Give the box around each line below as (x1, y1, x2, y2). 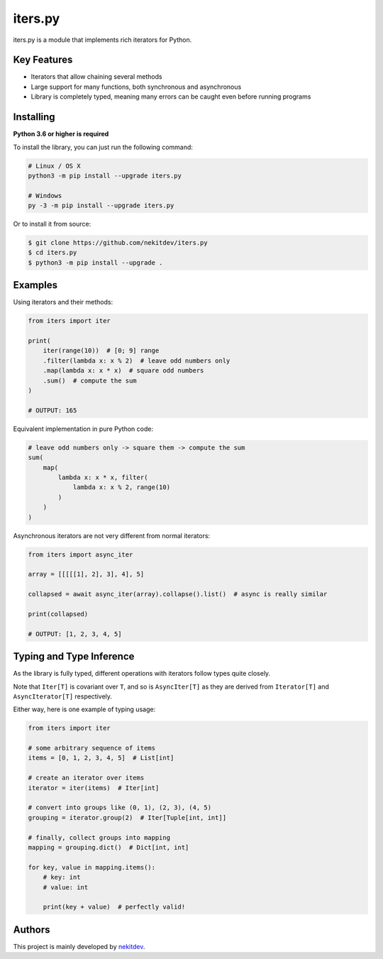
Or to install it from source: (13, 220, 91, 229)
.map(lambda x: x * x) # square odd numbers (43, 366, 204, 375)
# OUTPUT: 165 (28, 406, 77, 415)
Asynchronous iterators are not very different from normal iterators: (13, 531, 211, 539)
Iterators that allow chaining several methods (30, 72, 162, 81)
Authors (13, 924, 50, 936)
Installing (13, 111, 56, 124)
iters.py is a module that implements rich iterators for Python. (13, 35, 192, 44)
